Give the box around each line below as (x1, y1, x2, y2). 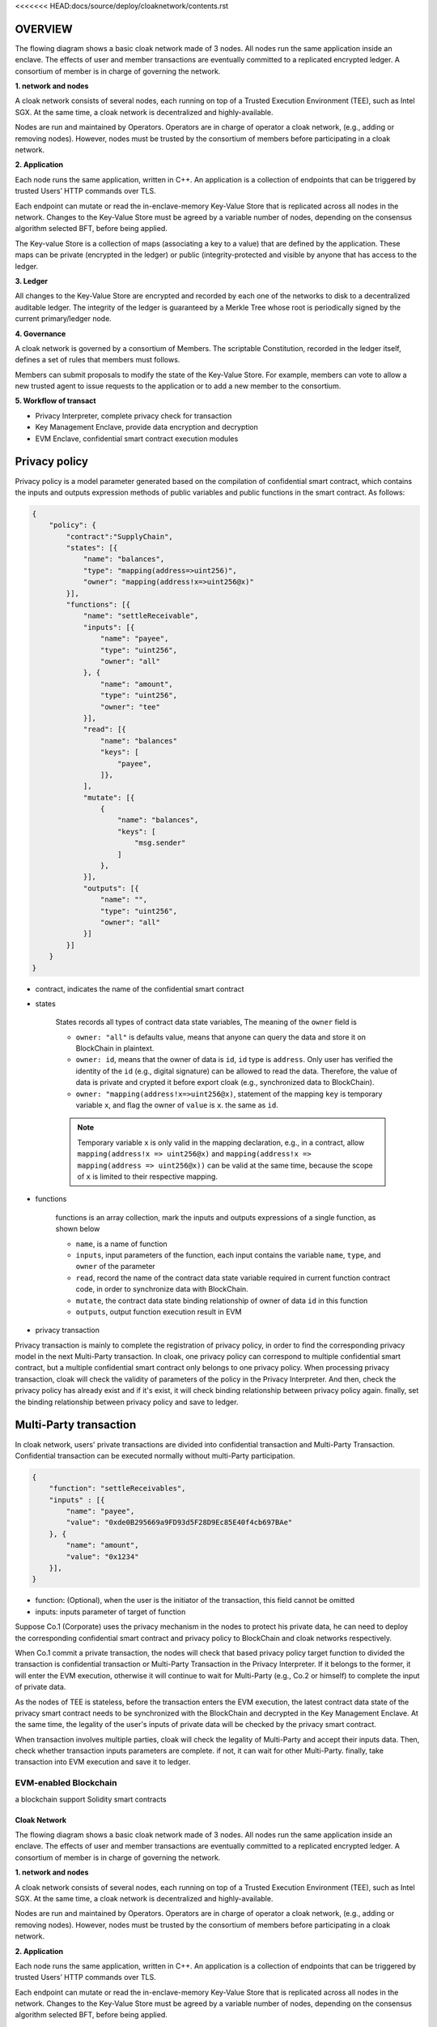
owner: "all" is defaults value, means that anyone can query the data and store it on (75, 1032, 366, 1042)
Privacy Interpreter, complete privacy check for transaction (35, 410, 232, 421)
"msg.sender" (134, 838, 186, 847)
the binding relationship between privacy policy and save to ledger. (15, 1397, 239, 1407)
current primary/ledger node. (15, 314, 112, 324)
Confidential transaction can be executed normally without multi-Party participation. (15, 1451, 295, 1460)
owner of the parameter (75, 1262, 155, 1271)
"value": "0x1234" (66, 1552, 139, 1561)
